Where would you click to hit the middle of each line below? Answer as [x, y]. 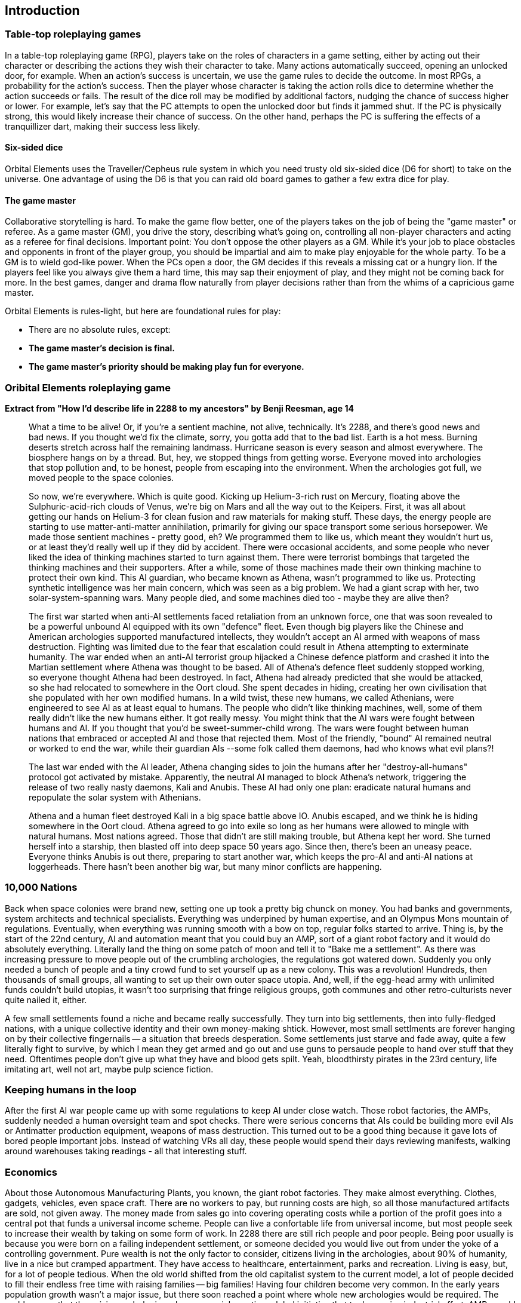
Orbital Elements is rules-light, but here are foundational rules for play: [143, 311]
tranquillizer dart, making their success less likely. [103, 126]
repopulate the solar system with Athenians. [115, 797]
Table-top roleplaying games [73, 34]
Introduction [42, 10]
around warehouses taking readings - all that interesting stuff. [126, 1151]
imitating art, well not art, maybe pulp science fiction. [109, 1069]
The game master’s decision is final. [102, 348]
